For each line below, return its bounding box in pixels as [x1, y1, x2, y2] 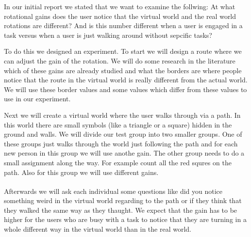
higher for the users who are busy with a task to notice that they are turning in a [4, 214, 247, 224]
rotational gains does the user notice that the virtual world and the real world [4, 11, 236, 21]
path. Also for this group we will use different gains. [4, 167, 159, 177]
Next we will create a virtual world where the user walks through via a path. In [4, 110, 241, 120]
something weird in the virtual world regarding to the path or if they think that [4, 195, 242, 205]
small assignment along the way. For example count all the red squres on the [4, 157, 232, 167]
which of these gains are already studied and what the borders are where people [4, 65, 242, 75]
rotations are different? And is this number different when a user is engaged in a [4, 20, 243, 31]
